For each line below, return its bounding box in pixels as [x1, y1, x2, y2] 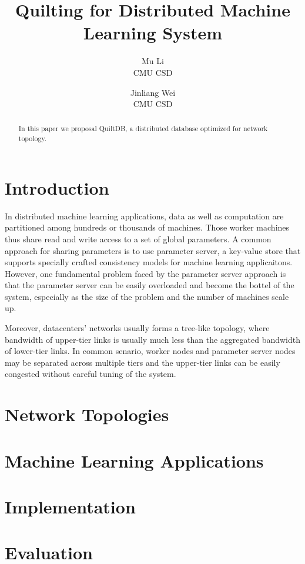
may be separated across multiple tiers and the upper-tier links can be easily [5, 356, 280, 368]
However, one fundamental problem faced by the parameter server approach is [5, 267, 286, 279]
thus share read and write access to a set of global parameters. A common [5, 232, 272, 245]
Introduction [5, 175, 109, 199]
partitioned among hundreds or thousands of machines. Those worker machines [5, 221, 290, 233]
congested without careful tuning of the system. [5, 368, 176, 380]
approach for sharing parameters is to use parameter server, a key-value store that [5, 244, 301, 256]
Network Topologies [5, 402, 169, 426]
